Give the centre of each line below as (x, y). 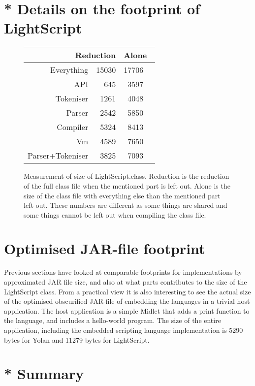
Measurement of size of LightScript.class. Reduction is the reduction (127, 176)
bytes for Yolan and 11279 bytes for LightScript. (77, 339)
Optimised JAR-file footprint (105, 248)
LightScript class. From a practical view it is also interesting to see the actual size (127, 291)
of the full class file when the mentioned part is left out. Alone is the (127, 185)
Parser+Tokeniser (58, 156)
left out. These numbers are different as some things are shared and (126, 205)
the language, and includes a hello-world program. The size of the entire (112, 320)
